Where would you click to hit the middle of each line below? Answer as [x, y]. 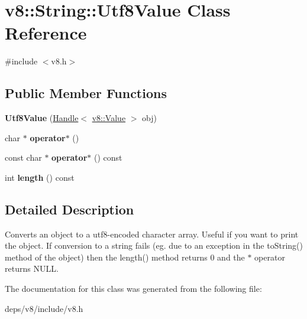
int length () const [40, 177]
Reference [46, 33]
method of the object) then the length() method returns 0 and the [125, 257]
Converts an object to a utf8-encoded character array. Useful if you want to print [152, 234]
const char [23, 157]
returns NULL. [32, 268]
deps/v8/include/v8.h [44, 308]
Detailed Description [70, 209]
